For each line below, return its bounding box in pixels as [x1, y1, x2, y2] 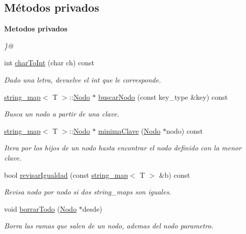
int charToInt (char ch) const [4, 57, 94, 68]
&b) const [159, 169, 190, 180]
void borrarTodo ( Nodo [4, 203, 77, 214]
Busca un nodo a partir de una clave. [4, 108, 120, 119]
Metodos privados [4, 23, 67, 34]
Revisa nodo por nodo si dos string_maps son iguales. [4, 186, 171, 197]
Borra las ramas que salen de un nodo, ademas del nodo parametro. [4, 220, 214, 231]
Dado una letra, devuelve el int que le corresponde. [4, 74, 161, 85]
